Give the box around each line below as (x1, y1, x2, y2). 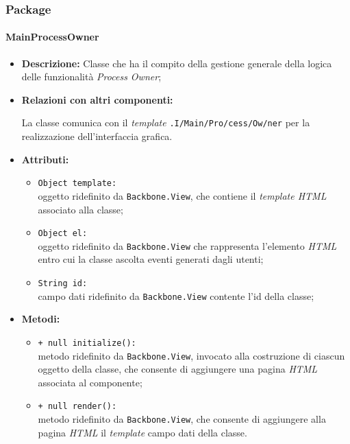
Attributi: (21, 152, 69, 166)
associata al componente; (38, 375, 142, 389)
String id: (38, 279, 88, 289)
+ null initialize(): (38, 338, 136, 348)
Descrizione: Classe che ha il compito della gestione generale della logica (21, 56, 332, 70)
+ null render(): (38, 401, 117, 412)
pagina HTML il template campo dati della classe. (38, 425, 247, 439)
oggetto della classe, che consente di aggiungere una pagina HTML (38, 362, 318, 376)
